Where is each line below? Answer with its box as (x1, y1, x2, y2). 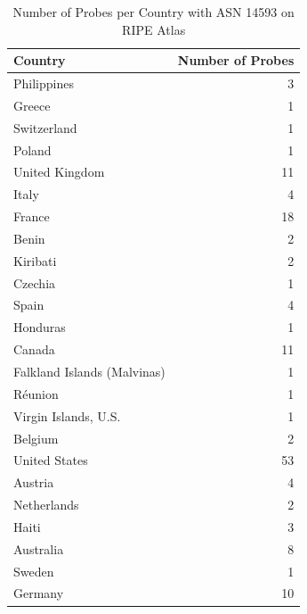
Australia (13, 539, 64, 558)
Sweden (13, 561, 54, 580)
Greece (13, 95, 51, 114)
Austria (13, 473, 54, 492)
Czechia (13, 273, 56, 292)
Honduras (13, 318, 66, 336)
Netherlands (13, 495, 79, 514)
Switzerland (13, 118, 77, 137)
